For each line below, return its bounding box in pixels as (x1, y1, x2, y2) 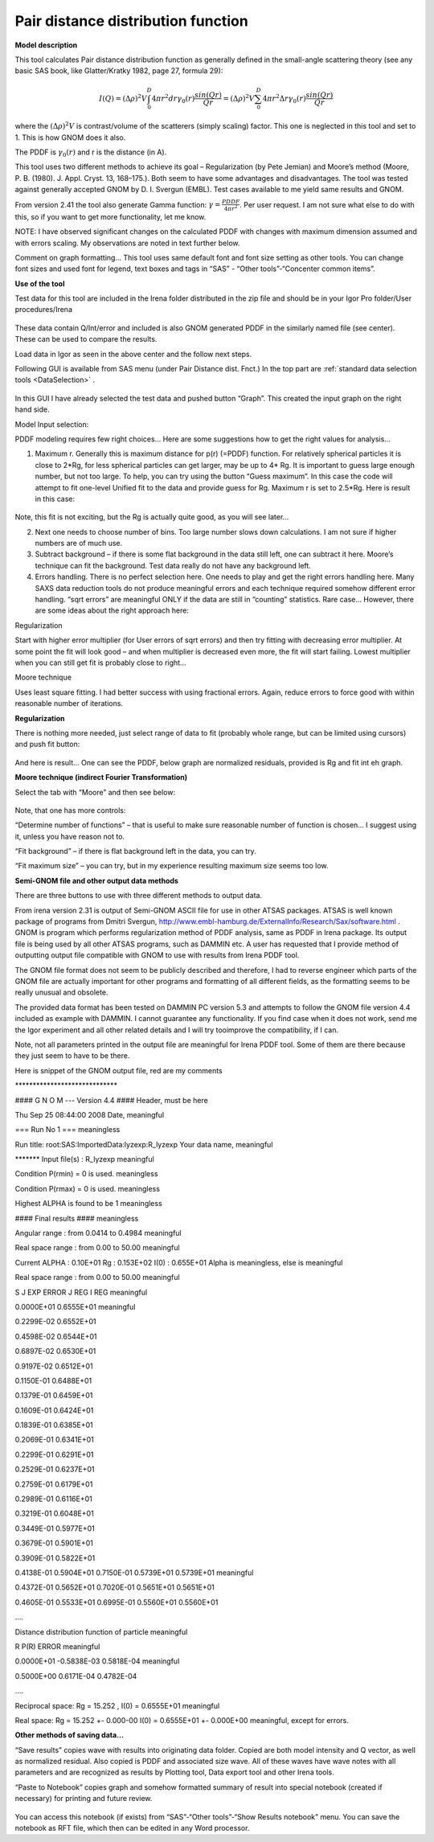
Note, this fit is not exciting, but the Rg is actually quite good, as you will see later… (14, 512, 289, 522)
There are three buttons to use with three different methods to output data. (14, 891, 263, 900)
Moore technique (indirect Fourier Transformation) (14, 773, 188, 782)
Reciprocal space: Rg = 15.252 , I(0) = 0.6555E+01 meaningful (14, 1700, 220, 1710)
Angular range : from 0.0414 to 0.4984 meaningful (14, 1229, 182, 1238)
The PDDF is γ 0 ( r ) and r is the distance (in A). (14, 147, 167, 158)
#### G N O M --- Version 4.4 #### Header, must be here (14, 1095, 208, 1105)
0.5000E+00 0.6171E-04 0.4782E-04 (14, 1671, 137, 1680)
